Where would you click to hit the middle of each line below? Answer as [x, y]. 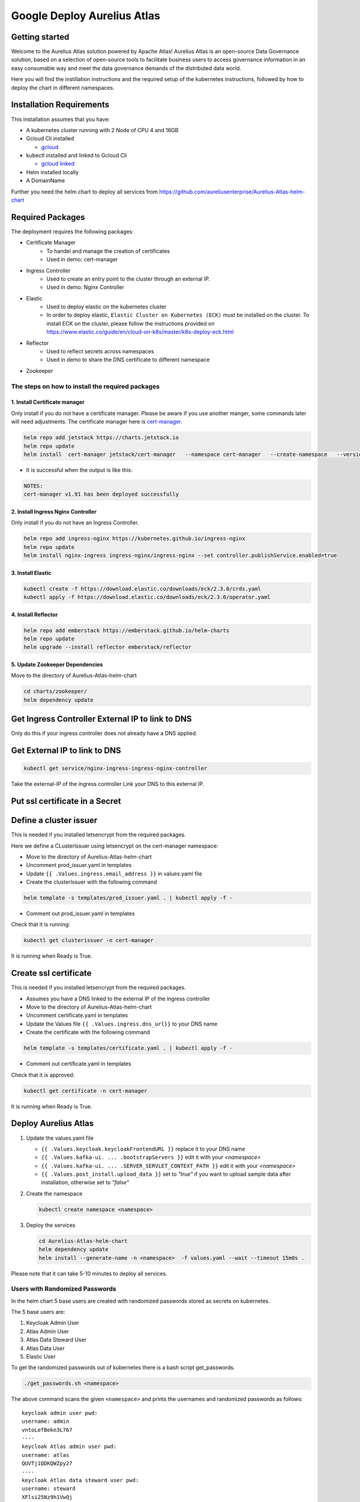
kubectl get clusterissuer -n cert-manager [89, 941]
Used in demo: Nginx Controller [85, 287]
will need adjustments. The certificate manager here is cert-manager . [97, 422]
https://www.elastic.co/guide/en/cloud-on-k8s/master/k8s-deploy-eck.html [140, 332]
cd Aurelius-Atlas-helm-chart [83, 1241]
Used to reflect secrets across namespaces [100, 351]
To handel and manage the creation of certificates [108, 251]
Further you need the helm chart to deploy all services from [85, 192]
